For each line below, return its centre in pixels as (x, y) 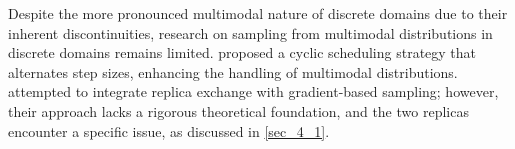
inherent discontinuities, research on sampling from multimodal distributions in (250, 32)
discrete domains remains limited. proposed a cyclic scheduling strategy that (242, 52)
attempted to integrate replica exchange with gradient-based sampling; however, (253, 91)
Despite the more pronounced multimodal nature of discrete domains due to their (258, 13)
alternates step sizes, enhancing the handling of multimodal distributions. (233, 71)
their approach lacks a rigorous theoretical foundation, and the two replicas (238, 110)
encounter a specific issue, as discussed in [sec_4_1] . (169, 130)
